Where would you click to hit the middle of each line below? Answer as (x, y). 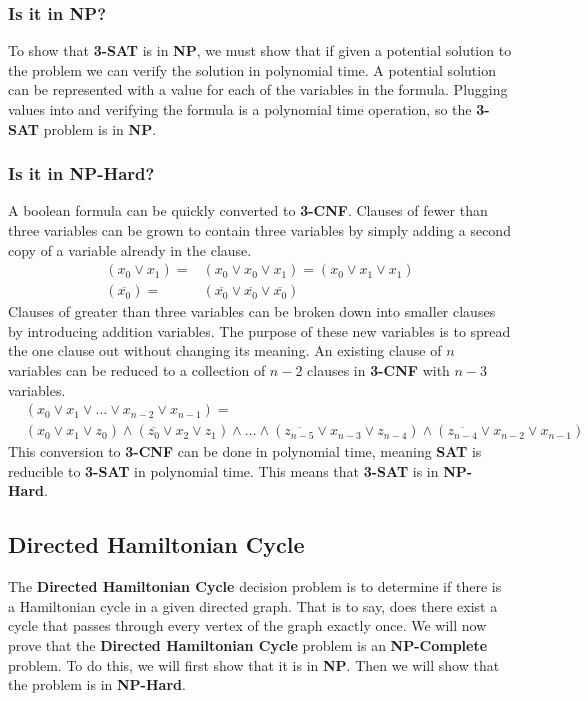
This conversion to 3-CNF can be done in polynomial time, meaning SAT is (245, 451)
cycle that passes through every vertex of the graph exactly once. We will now (247, 625)
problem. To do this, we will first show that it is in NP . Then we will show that (254, 664)
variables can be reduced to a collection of (137, 370)
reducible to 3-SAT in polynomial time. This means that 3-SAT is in (223, 470)
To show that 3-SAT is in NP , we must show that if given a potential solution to (260, 50)
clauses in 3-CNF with (378, 370)
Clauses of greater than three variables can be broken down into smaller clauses (252, 311)
